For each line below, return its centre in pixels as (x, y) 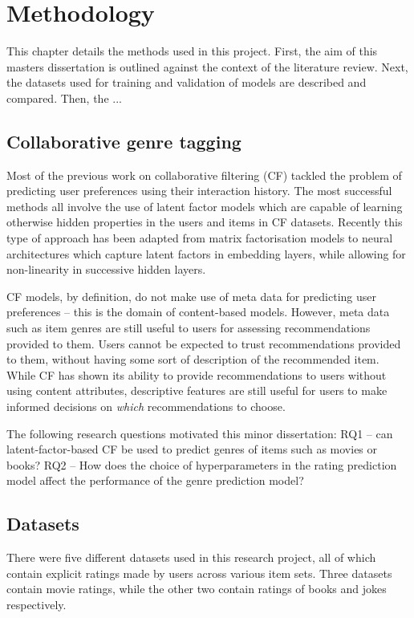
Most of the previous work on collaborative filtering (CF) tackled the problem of (204, 175)
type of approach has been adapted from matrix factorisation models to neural (200, 238)
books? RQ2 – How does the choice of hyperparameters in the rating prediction (202, 464)
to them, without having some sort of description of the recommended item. (193, 359)
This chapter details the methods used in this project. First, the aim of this (192, 51)
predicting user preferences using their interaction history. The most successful (199, 191)
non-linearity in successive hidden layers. (106, 269)
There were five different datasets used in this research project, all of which (191, 557)
